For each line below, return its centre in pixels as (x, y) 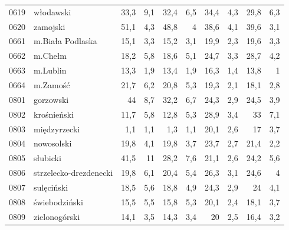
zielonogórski (57, 216)
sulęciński (51, 187)
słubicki (47, 158)
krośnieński (54, 114)
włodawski (52, 11)
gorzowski (51, 99)
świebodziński (58, 201)
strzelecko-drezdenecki (73, 173)
